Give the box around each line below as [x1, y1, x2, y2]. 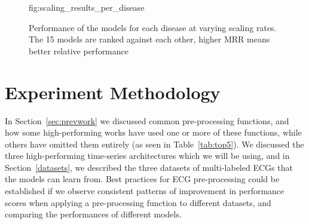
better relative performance [29, 44, 129, 57]
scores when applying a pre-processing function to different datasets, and [5, 196, 271, 208]
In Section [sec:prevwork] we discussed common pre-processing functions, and [5, 114, 289, 127]
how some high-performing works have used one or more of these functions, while [5, 126, 302, 139]
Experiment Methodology [5, 79, 221, 104]
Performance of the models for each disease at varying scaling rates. [29, 21, 277, 33]
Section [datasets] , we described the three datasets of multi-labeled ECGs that [5, 161, 293, 173]
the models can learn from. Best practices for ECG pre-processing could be [5, 173, 280, 185]
